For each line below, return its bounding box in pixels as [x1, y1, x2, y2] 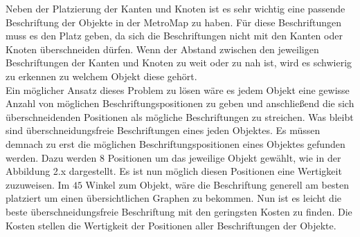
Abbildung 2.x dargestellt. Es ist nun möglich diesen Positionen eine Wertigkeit [6, 164, 342, 178]
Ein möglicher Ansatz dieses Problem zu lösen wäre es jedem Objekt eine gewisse [6, 82, 350, 97]
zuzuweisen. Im [6, 177, 70, 191]
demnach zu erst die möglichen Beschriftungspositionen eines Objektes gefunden [6, 136, 345, 151]
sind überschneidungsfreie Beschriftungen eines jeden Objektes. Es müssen [6, 123, 321, 138]
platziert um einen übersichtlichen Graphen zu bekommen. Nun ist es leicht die [6, 191, 341, 205]
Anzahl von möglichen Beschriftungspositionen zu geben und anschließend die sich [6, 96, 354, 111]
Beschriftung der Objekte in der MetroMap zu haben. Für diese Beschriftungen [6, 15, 341, 29]
